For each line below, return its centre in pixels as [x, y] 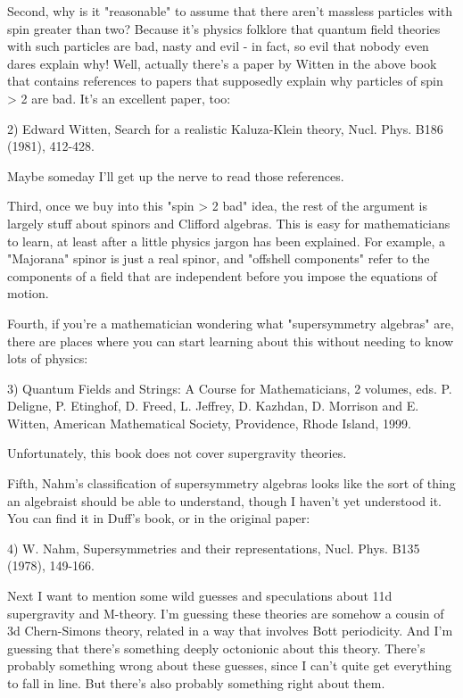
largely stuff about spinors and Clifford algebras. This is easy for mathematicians [229, 223]
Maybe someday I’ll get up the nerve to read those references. [176, 175]
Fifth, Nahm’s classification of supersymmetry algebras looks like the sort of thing [231, 483]
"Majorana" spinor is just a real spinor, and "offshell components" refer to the [219, 258]
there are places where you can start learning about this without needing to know [231, 341]
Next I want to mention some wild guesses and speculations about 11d [200, 596]
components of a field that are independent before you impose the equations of [222, 275]
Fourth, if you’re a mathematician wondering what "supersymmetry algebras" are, [231, 323]
